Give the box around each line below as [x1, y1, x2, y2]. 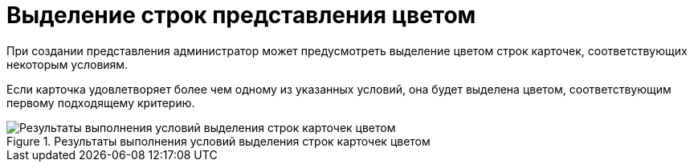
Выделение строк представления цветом [6, 2, 476, 29]
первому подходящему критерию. [6, 95, 195, 110]
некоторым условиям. [6, 57, 129, 71]
